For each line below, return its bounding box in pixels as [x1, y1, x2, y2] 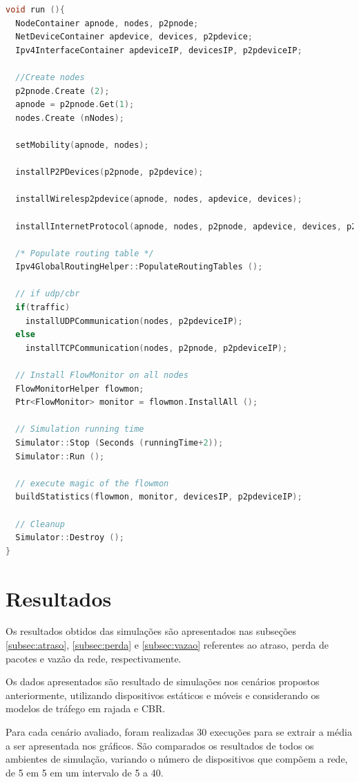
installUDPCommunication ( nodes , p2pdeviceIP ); [25, 316, 243, 326]
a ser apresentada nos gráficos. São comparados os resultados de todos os [6, 738, 314, 752]
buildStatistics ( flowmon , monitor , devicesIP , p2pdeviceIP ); [15, 492, 302, 502]
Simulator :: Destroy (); [15, 533, 124, 543]
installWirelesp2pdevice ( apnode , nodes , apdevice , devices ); [15, 194, 302, 204]
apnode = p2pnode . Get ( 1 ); [15, 99, 135, 110]
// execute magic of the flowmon [15, 478, 169, 488]
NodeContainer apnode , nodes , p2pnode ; [15, 18, 199, 28]
